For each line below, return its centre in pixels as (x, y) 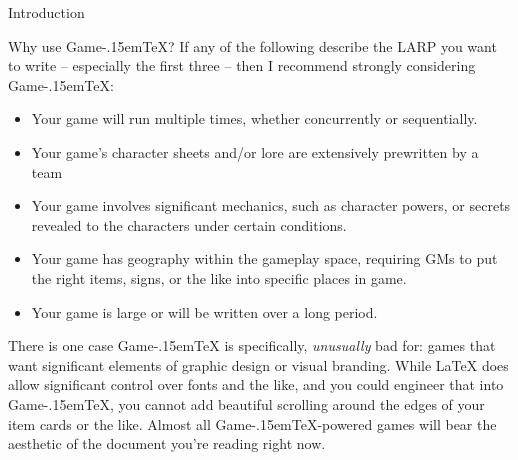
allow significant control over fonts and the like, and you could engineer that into (256, 384)
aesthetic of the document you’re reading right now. (167, 443)
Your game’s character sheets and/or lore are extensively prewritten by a (255, 151)
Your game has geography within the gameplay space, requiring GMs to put (264, 258)
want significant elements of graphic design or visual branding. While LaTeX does (258, 364)
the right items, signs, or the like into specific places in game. (219, 277)
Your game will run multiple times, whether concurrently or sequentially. (254, 118)
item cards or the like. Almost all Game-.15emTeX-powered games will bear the (252, 423)
